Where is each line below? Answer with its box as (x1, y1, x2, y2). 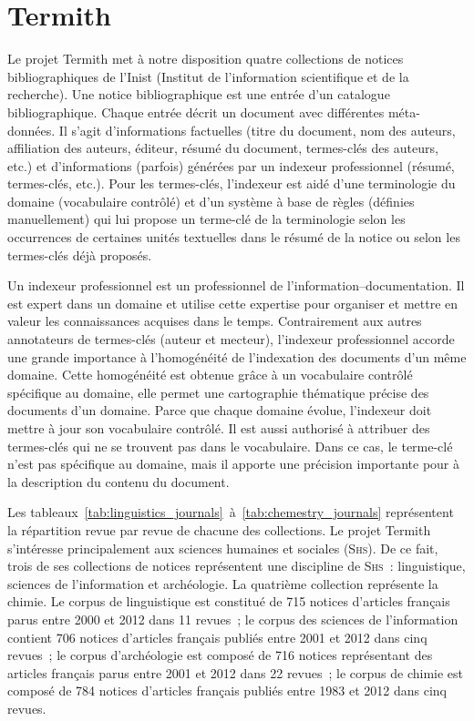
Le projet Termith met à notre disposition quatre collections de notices (7, 49, 404, 68)
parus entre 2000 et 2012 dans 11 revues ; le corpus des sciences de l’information (7, 609, 459, 628)
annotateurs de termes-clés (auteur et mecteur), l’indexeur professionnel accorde (7, 330, 455, 349)
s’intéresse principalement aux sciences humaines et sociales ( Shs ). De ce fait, (7, 538, 438, 557)
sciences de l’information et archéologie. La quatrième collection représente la (7, 574, 438, 593)
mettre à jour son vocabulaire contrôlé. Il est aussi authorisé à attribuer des (7, 419, 430, 437)
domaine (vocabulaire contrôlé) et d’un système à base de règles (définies (7, 191, 415, 210)
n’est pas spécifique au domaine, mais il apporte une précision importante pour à (7, 454, 460, 473)
